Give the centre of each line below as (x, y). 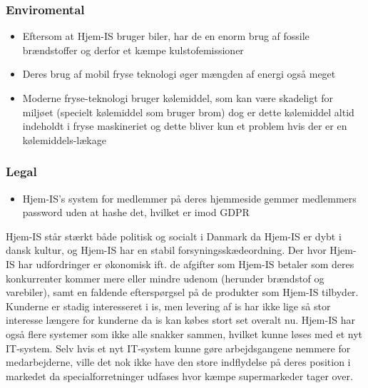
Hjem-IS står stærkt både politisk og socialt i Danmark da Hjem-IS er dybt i (174, 236)
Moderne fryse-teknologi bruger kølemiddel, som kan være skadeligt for (178, 98)
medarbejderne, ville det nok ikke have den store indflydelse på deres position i (178, 362)
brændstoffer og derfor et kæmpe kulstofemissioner (133, 50)
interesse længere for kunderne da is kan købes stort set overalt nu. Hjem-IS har (180, 320)
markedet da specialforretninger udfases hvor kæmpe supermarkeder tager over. (179, 376)
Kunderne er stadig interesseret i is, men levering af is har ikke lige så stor (168, 306)
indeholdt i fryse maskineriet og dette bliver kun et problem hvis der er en (185, 126)
